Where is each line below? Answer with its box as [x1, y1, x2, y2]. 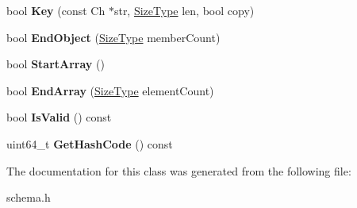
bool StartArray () [6, 56, 105, 72]
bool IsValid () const [6, 109, 112, 125]
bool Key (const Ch [6, 2, 106, 18]
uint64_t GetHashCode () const [6, 135, 173, 152]
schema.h [6, 189, 51, 206]
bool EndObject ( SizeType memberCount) [6, 29, 221, 45]
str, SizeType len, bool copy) [113, 2, 255, 18]
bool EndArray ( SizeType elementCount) [6, 82, 214, 98]
